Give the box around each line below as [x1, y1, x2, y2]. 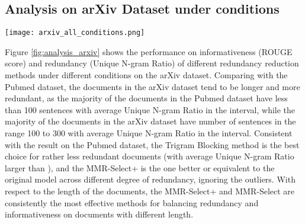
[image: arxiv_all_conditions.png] [5, 28, 145, 37]
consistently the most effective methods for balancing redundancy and [5, 196, 259, 209]
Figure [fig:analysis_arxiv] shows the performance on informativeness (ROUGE [5, 45, 293, 57]
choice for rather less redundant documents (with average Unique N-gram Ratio [5, 150, 294, 162]
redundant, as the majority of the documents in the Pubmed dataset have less [5, 92, 288, 104]
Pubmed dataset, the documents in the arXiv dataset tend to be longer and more [5, 80, 300, 92]
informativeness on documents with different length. [5, 208, 194, 220]
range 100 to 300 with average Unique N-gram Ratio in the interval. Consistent [5, 127, 293, 139]
